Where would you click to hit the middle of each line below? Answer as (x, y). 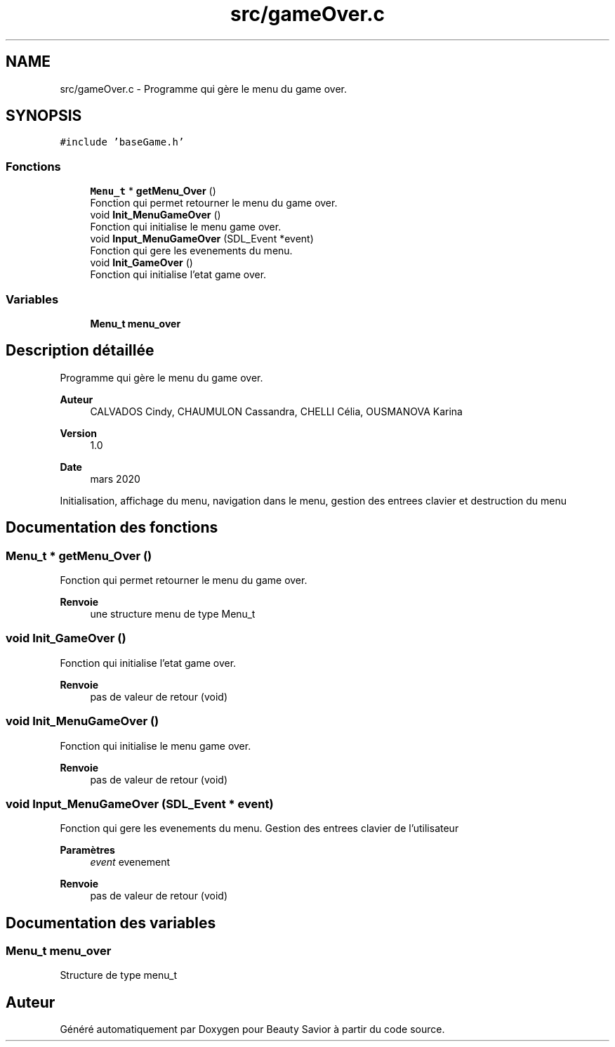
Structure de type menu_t (119, 975)
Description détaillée (80, 351)
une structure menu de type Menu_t (173, 614)
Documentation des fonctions (112, 528)
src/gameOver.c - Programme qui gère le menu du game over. (204, 89)
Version (78, 433)
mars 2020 (115, 479)
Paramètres (87, 850)
